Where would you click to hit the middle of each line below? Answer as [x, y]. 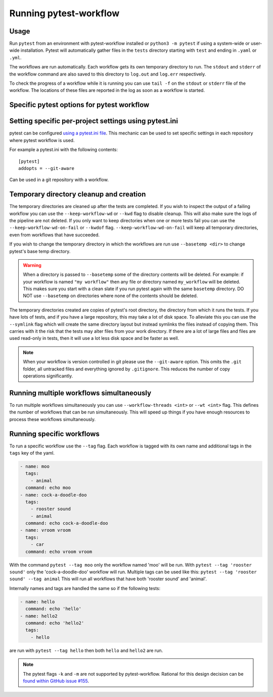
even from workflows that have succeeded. [55, 235]
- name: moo [35, 466]
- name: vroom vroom [45, 530]
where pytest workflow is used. [42, 140]
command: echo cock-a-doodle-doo [67, 523]
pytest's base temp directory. [40, 251]
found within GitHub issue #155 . [56, 681]
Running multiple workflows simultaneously [80, 393]
